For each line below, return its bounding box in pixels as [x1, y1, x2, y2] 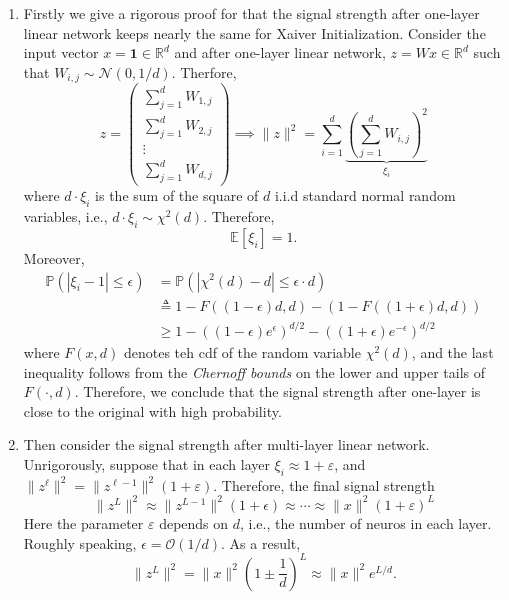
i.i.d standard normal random [274, 185, 456, 206]
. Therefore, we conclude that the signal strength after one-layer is [74, 381, 481, 402]
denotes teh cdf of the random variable [123, 342, 361, 363]
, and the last [411, 342, 494, 363]
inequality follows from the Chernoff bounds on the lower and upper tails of [23, 361, 486, 382]
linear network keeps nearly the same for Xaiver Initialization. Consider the [23, 22, 486, 43]
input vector [23, 42, 99, 63]
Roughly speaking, [23, 532, 137, 553]
